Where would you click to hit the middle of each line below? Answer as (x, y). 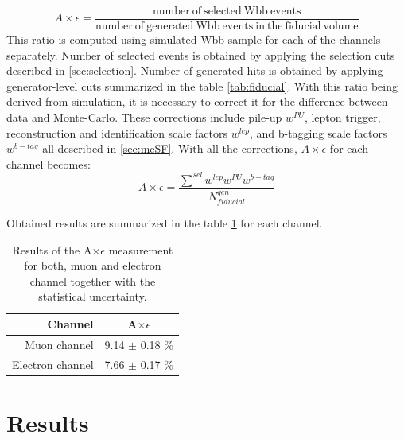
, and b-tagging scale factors (318, 132)
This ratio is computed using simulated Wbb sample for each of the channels (194, 39)
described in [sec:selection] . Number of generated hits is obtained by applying (195, 70)
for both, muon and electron (93, 265)
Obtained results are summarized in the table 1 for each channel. (165, 223)
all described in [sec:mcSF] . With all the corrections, (170, 148)
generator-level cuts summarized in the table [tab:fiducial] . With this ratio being (202, 85)
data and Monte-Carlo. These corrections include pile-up (144, 117)
